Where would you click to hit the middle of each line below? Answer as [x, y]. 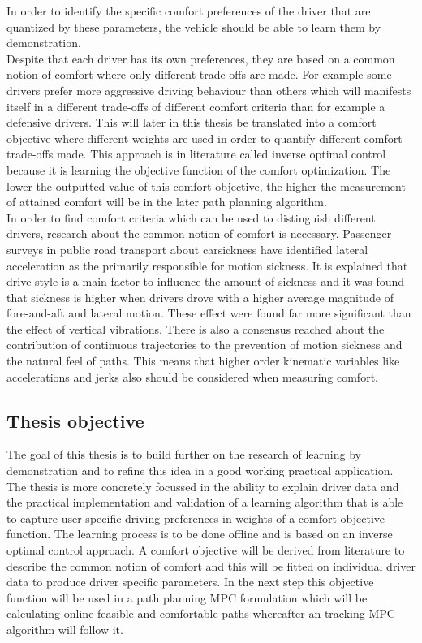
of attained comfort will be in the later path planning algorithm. [167, 202]
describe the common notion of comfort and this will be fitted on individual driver [211, 565]
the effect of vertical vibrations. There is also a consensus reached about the [196, 328]
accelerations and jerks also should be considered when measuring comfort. [192, 376]
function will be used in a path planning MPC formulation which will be [187, 597]
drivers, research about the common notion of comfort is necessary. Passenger [199, 233]
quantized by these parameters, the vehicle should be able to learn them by [194, 26]
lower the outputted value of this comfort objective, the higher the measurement [206, 186]
